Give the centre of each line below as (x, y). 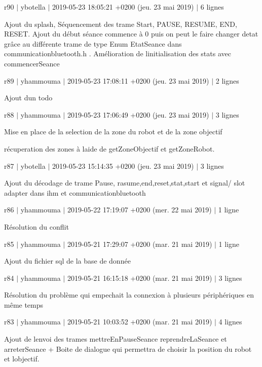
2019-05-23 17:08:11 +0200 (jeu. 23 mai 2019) (138, 80)
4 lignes (230, 322)
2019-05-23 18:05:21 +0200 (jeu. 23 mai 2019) (123, 7)
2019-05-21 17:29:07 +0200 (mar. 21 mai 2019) (140, 244)
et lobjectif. (22, 359)
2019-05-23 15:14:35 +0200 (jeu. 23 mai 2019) (123, 166)
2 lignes (227, 80)
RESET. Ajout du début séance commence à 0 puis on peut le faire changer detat (131, 34)
